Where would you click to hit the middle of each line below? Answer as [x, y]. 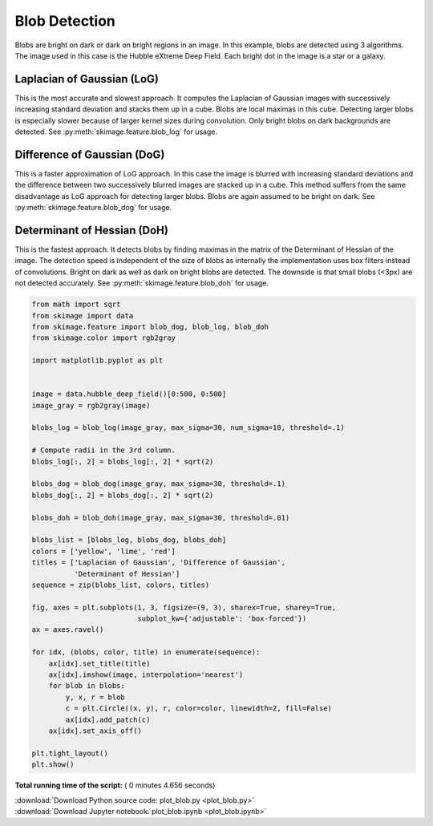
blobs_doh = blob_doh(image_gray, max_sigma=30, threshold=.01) [161, 518]
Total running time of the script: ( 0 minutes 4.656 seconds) [115, 785]
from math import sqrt [76, 304]
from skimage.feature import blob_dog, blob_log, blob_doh [150, 326]
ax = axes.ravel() [68, 630]
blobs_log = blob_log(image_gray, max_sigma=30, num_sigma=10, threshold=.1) [188, 428]
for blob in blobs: [87, 686]
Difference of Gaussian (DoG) [90, 154]
